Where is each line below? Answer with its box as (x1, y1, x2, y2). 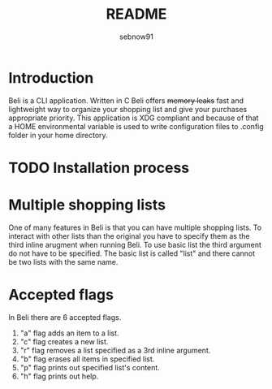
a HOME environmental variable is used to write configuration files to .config (8, 121, 264, 131)
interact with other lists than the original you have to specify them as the (8, 231, 250, 240)
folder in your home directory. (8, 130, 108, 140)
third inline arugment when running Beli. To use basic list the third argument (8, 240, 262, 249)
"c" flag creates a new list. (19, 336, 109, 346)
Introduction (8, 68, 94, 87)
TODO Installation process (8, 158, 189, 177)
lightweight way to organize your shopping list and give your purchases (8, 104, 248, 114)
